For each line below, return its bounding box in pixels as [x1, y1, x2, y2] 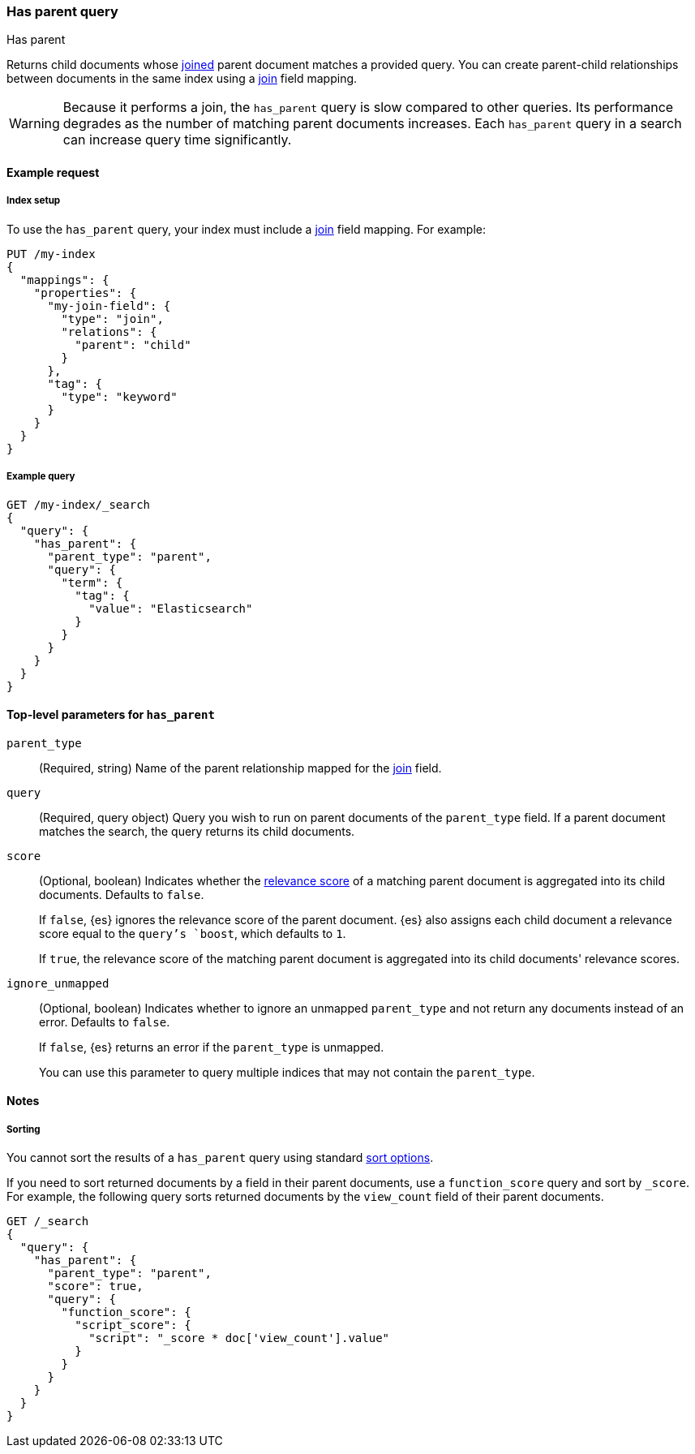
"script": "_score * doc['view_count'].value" [88, 1331, 390, 1345]
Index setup [6, 195, 61, 207]
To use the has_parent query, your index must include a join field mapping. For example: [6, 222, 486, 236]
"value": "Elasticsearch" [88, 601, 253, 615]
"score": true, [47, 1280, 144, 1293]
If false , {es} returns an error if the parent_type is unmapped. [39, 1039, 384, 1054]
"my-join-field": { [47, 299, 171, 312]
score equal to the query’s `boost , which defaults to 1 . [39, 926, 346, 940]
